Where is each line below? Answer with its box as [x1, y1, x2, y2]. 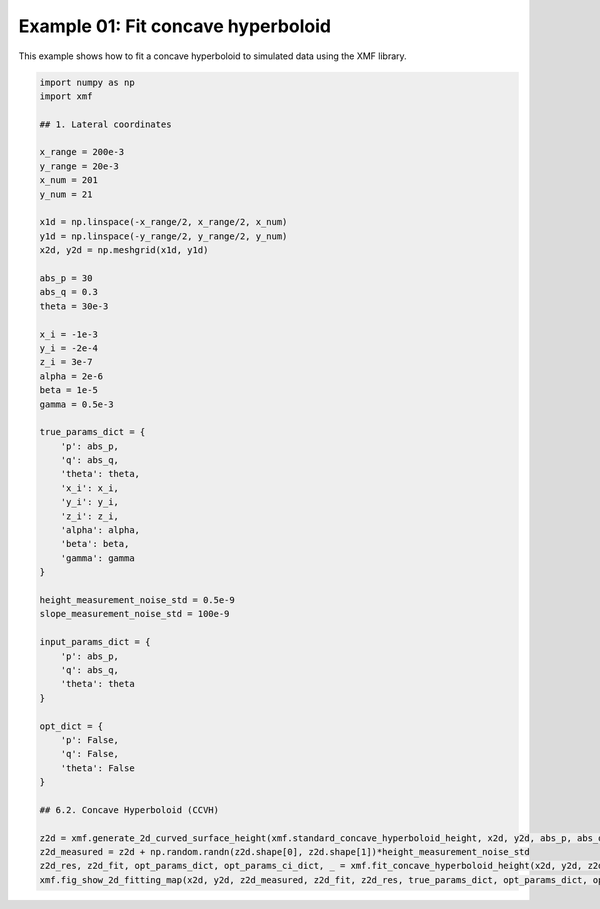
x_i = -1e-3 [39, 328, 99, 340]
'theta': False [60, 762, 135, 774]
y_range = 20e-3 [39, 160, 120, 172]
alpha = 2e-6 [39, 370, 104, 382]
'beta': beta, [60, 538, 130, 550]
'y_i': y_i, [60, 496, 120, 508]
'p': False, [60, 734, 120, 745]
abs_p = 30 [39, 273, 93, 284]
